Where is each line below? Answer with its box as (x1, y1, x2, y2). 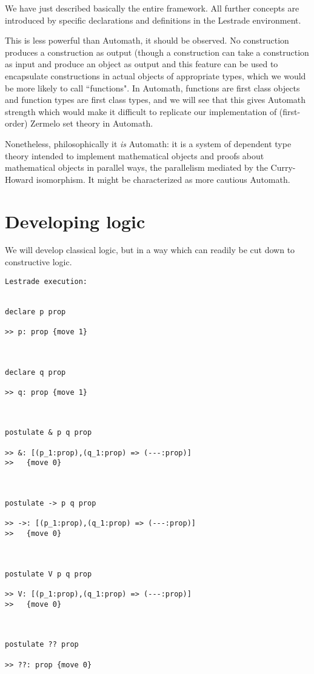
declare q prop (5, 368, 66, 377)
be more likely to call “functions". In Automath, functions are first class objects (5, 81, 300, 94)
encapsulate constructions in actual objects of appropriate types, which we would (5, 69, 306, 82)
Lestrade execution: (5, 277, 88, 286)
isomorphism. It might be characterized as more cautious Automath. (36, 173, 290, 185)
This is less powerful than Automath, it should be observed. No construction (5, 34, 289, 47)
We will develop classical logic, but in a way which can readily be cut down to (5, 243, 295, 256)
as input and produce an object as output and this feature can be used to (5, 58, 278, 70)
